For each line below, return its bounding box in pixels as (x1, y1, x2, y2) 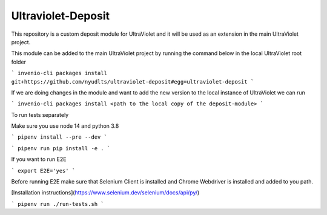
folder (11, 58, 27, 65)
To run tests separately (11, 111, 69, 118)
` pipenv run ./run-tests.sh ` (11, 200, 104, 207)
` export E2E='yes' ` (11, 167, 76, 174)
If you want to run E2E (11, 156, 67, 163)
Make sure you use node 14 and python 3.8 (11, 122, 119, 130)
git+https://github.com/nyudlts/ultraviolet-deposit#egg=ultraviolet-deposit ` (11, 78, 254, 85)
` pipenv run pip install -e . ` (11, 145, 111, 151)
